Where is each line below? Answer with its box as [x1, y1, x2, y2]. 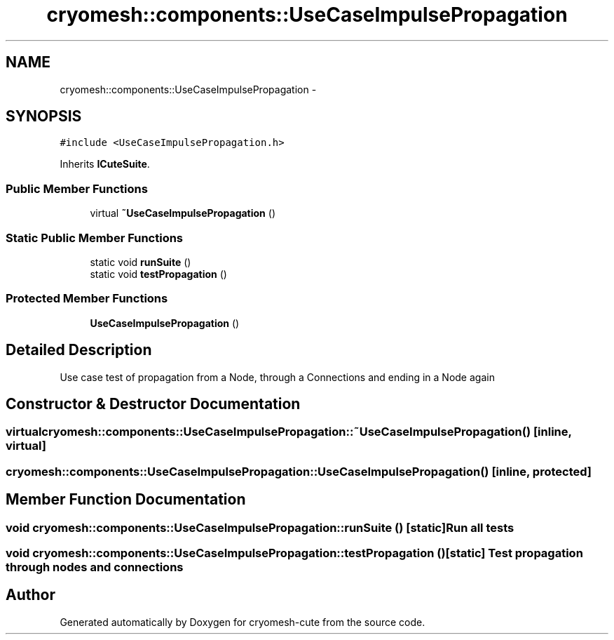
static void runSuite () [90, 255, 191, 268]
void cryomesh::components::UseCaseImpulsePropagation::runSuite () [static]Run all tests [6, 520, 514, 535]
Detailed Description [6, 341, 152, 359]
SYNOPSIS [6, 107, 82, 126]
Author [6, 586, 55, 604]
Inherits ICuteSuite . [60, 158, 150, 171]
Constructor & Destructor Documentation [6, 394, 301, 413]
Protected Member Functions [6, 291, 168, 306]
